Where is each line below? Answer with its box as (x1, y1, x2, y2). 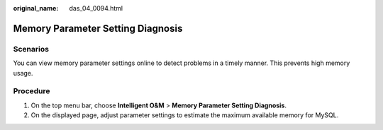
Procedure (13, 86, 50, 96)
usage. (13, 69, 33, 77)
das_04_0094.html (69, 4, 123, 12)
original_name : (13, 4, 59, 12)
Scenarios (13, 44, 50, 54)
